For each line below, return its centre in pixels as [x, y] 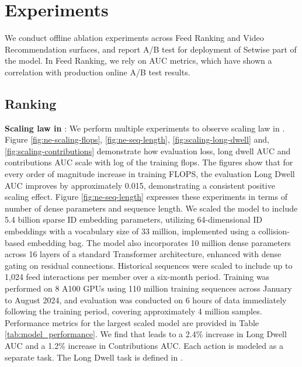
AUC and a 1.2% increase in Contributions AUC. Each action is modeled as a [144, 345]
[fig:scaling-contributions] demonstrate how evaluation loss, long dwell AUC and [148, 150]
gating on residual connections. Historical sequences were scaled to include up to [149, 265]
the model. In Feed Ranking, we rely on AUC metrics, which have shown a [138, 60]
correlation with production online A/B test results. [98, 72]
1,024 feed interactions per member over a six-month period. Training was [137, 277]
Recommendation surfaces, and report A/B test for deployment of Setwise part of [151, 49]
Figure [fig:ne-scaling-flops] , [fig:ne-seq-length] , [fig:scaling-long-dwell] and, [137, 139]
